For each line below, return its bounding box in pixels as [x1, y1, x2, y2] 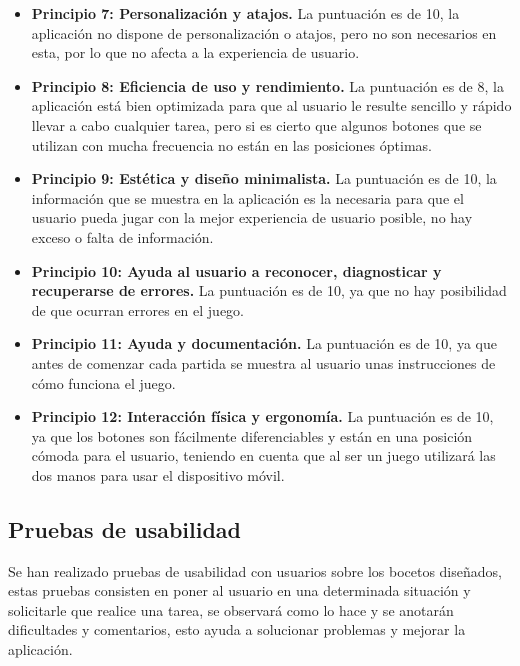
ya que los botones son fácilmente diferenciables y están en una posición [31, 425, 473, 446]
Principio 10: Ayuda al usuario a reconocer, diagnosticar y [31, 260, 442, 281]
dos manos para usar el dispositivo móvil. [31, 464, 285, 485]
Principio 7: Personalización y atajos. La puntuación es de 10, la [31, 3, 460, 23]
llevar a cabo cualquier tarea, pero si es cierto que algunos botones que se [31, 114, 482, 135]
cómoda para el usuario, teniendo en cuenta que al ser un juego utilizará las [31, 445, 496, 466]
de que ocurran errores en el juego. [31, 299, 245, 320]
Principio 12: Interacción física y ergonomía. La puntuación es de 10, [31, 406, 494, 427]
